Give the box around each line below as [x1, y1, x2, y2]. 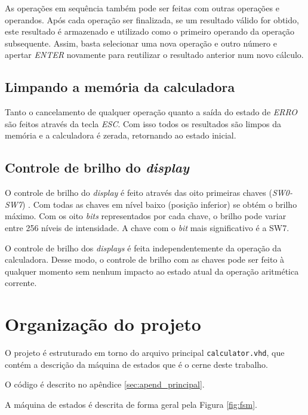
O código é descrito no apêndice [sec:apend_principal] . [5, 378, 205, 391]
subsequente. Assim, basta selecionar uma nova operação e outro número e [5, 36, 277, 49]
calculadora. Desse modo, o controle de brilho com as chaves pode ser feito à [5, 253, 285, 266]
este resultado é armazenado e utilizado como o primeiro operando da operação [5, 25, 294, 38]
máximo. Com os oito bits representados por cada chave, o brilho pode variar [5, 210, 287, 222]
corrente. [5, 276, 37, 289]
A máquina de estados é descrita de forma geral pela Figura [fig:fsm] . [5, 398, 257, 410]
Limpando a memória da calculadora [5, 78, 235, 96]
